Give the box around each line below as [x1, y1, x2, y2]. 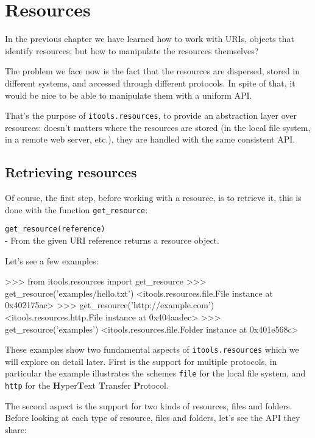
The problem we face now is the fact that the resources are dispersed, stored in [5, 65, 300, 77]
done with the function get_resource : [5, 203, 148, 216]
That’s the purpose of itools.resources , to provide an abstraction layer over [5, 109, 297, 122]
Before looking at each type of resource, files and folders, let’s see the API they [5, 411, 300, 424]
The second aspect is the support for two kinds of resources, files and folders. [5, 399, 292, 412]
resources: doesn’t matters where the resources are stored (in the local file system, [5, 121, 311, 133]
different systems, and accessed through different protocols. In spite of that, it [5, 76, 296, 89]
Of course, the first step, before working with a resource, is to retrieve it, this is [5, 191, 302, 204]
